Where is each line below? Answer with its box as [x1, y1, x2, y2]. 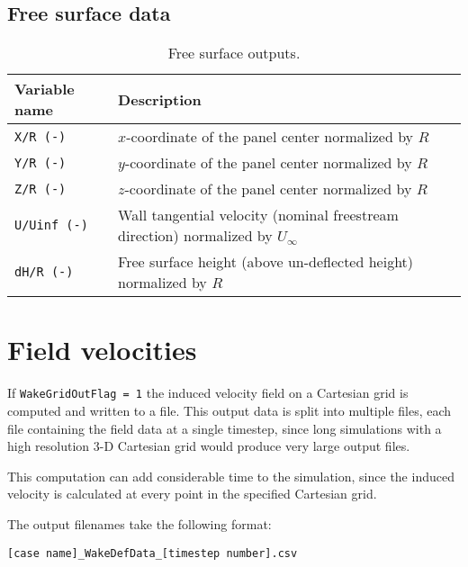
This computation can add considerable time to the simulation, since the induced [7, 466, 454, 485]
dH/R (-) [14, 265, 74, 280]
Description [118, 88, 202, 110]
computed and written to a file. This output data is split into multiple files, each [7, 400, 452, 419]
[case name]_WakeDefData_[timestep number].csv [7, 546, 298, 560]
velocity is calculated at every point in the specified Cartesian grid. [7, 484, 377, 503]
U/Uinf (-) [14, 218, 88, 233]
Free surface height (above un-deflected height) [118, 251, 414, 273]
